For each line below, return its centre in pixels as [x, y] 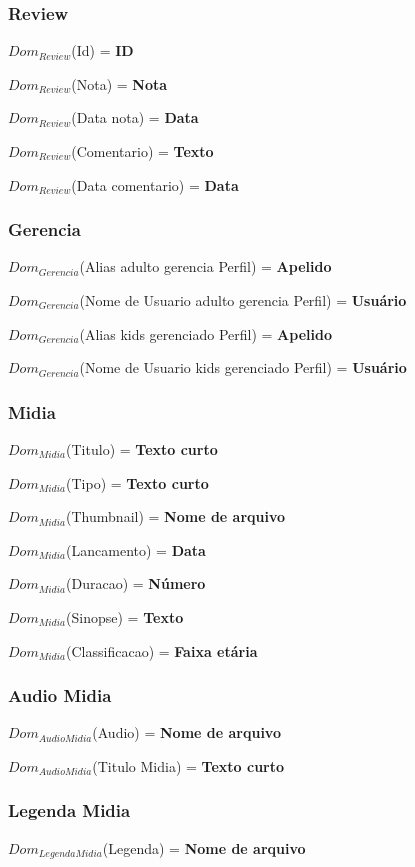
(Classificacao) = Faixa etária [162, 650]
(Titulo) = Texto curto [142, 449]
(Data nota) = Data [135, 117]
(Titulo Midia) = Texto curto [188, 765]
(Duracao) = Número [136, 583]
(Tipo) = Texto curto [137, 482]
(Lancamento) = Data [136, 549]
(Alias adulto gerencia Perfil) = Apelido [205, 266]
